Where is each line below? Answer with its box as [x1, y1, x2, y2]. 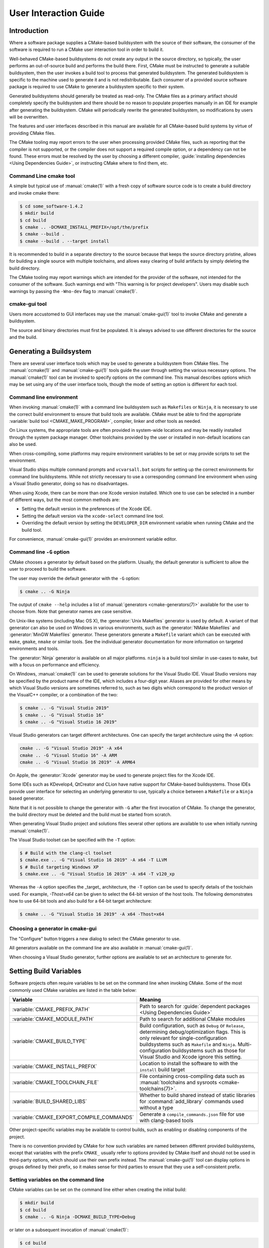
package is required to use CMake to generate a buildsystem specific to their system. [9, 84, 185, 90]
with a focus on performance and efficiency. [9, 661, 101, 667]
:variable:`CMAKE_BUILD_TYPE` [12, 1038, 87, 1045]
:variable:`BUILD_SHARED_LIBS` [12, 1098, 87, 1105]
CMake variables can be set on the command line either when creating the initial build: [9, 1187, 187, 1193]
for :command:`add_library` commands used [139, 1098, 244, 1105]
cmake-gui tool [9, 301, 47, 308]
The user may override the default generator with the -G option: [9, 575, 140, 581]
